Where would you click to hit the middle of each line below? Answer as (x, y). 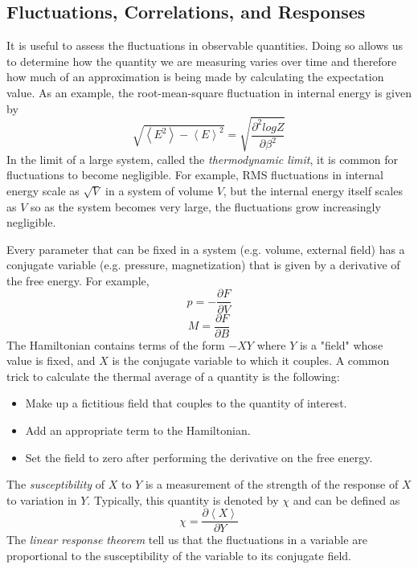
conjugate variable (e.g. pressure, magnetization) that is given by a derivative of (203, 265)
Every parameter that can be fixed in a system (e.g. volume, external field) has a (206, 249)
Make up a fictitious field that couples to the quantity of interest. (186, 403)
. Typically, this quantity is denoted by (183, 499)
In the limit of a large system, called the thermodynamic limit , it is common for (202, 159)
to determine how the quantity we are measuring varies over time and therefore (202, 61)
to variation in (42, 499)
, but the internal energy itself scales (313, 190)
